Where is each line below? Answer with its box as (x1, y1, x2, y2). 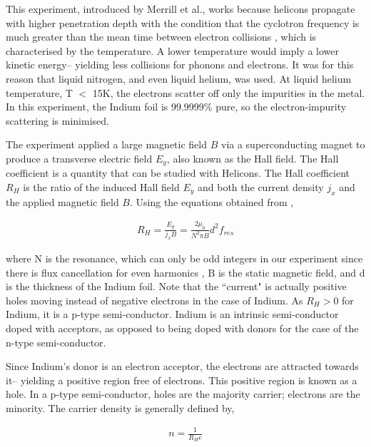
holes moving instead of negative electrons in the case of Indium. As (6, 292, 303, 307)
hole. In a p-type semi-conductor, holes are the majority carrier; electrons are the (6, 386, 360, 401)
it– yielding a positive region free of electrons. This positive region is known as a (6, 372, 357, 387)
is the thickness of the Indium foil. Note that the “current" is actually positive (6, 279, 347, 294)
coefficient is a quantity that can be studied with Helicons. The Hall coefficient (6, 165, 350, 180)
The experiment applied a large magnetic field (6, 137, 208, 152)
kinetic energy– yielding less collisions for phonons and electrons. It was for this (6, 57, 354, 72)
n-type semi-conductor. (6, 334, 106, 349)
